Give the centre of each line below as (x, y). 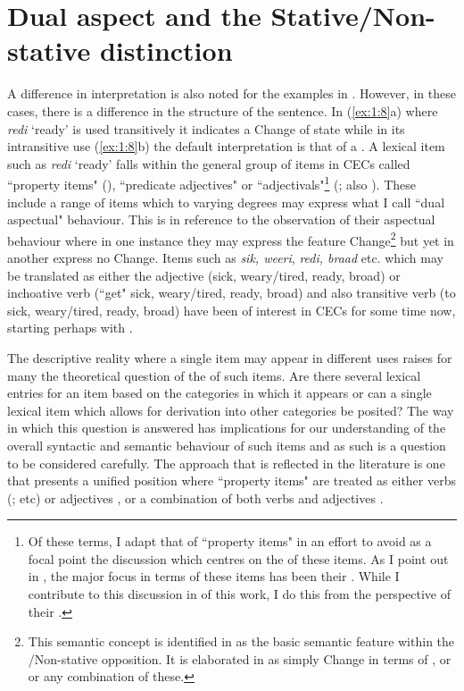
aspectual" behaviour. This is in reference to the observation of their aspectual (221, 219)
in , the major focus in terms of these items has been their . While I (214, 576)
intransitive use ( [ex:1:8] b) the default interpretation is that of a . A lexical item (226, 146)
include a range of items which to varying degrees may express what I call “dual (226, 202)
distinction (166, 51)
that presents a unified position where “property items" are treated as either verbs (232, 480)
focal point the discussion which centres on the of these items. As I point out (238, 558)
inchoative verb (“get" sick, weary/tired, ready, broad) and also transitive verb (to (232, 293)
